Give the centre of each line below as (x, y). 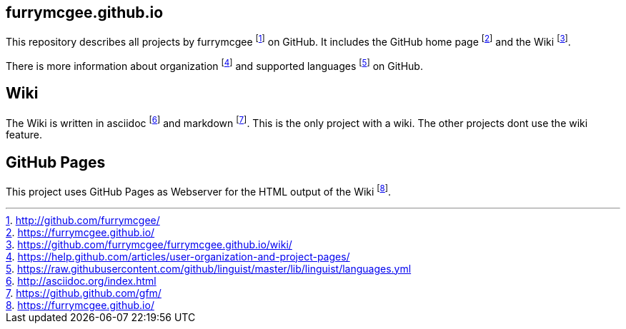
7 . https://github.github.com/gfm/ (84, 293)
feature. (24, 135)
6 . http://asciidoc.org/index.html (81, 280)
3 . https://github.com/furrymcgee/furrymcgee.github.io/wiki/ (149, 244)
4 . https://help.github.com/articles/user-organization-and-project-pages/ (178, 256)
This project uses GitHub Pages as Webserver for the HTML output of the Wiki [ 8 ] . (199, 191)
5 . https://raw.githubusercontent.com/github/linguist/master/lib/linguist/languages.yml (209, 268)
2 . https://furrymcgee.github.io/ (80, 232)
